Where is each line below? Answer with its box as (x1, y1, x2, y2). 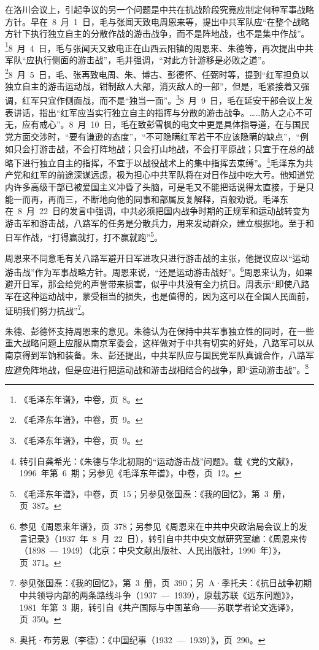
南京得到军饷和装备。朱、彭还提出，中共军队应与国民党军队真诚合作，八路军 (5, 349, 314, 362)
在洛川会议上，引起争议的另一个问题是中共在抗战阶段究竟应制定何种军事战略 (5, 3, 314, 15)
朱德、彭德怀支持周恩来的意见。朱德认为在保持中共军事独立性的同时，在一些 (5, 324, 314, 337)
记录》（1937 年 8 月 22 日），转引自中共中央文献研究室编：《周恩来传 (28, 532, 307, 544)
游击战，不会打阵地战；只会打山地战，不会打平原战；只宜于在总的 (39, 142, 306, 155)
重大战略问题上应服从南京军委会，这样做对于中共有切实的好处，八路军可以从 (5, 336, 314, 349)
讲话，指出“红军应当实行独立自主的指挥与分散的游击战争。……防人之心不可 (13, 106, 313, 118)
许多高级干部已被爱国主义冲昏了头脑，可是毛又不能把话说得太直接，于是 (13, 180, 306, 193)
